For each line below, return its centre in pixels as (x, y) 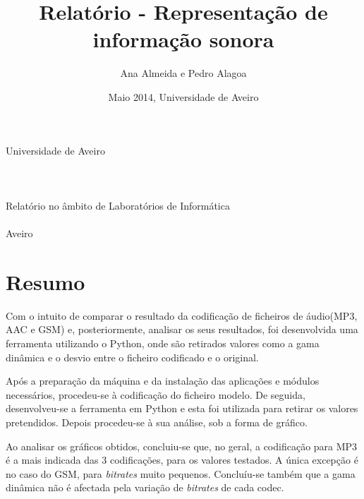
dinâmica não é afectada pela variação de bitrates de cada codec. (145, 487)
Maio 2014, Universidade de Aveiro (183, 96)
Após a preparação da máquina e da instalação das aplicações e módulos (163, 381)
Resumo (45, 281)
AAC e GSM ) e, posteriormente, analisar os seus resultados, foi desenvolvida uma (182, 329)
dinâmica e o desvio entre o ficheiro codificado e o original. (132, 357)
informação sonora (183, 39)
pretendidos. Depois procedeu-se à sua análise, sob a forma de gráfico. (157, 422)
